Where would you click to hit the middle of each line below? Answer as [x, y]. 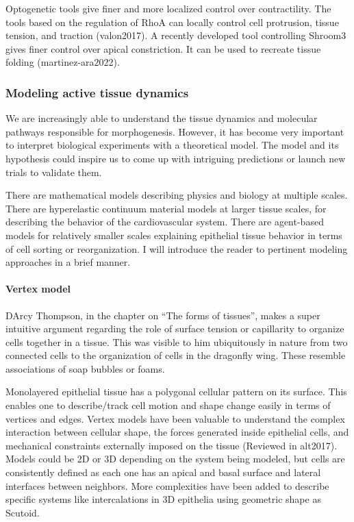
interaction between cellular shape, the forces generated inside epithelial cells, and [177, 432]
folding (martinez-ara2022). [63, 62]
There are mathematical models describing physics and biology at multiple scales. [177, 195]
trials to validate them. [54, 172]
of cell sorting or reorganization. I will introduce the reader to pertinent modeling [177, 248]
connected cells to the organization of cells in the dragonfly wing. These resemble [176, 355]
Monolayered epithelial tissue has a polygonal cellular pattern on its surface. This [176, 391]
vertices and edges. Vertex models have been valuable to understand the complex [175, 418]
